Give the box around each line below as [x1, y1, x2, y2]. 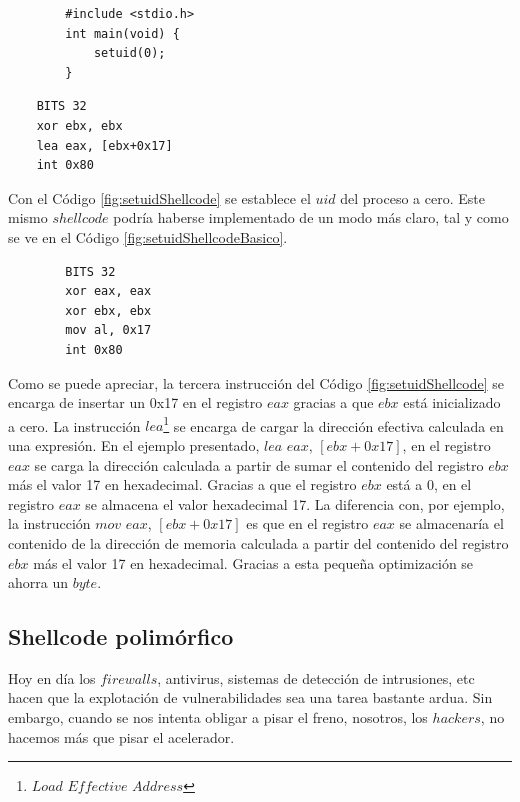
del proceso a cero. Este [340, 187, 485, 208]
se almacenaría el [399, 513, 504, 534]
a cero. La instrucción [8, 415, 141, 436]
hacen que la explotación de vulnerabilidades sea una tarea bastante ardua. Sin [8, 687, 493, 708]
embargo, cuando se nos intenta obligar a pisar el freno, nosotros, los [8, 707, 428, 728]
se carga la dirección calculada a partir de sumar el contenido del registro [34, 454, 484, 475]
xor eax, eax [65, 284, 152, 299]
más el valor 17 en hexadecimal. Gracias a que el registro [8, 474, 357, 495]
